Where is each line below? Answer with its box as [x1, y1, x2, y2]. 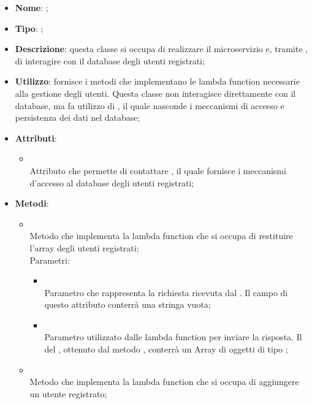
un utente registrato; [29, 387, 107, 400]
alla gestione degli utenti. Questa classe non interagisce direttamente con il [15, 86, 296, 99]
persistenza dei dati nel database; [15, 111, 140, 124]
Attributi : [15, 131, 57, 144]
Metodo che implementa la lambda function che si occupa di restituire [29, 229, 293, 242]
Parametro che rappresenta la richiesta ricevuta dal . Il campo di [44, 286, 288, 299]
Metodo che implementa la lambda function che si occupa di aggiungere [29, 375, 299, 388]
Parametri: [29, 253, 70, 266]
